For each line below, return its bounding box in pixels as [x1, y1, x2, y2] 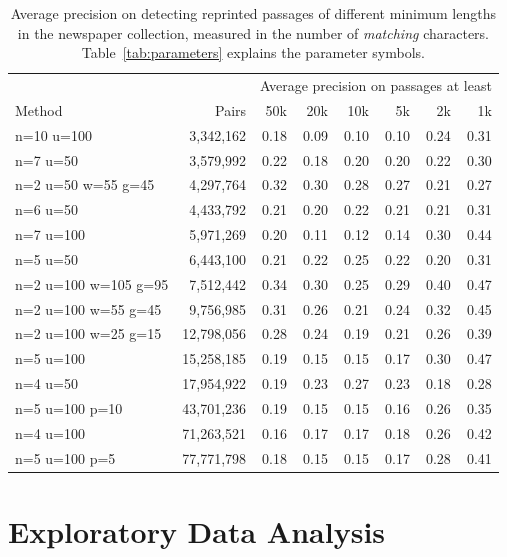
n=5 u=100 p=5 [15, 447, 116, 468]
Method [15, 99, 63, 120]
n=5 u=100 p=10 [15, 398, 123, 418]
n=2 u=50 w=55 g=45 [15, 174, 155, 195]
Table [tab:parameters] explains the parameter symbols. [81, 42, 425, 63]
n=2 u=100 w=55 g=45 [15, 298, 162, 319]
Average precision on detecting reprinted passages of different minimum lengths [10, 3, 496, 23]
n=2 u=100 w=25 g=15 [15, 323, 162, 344]
